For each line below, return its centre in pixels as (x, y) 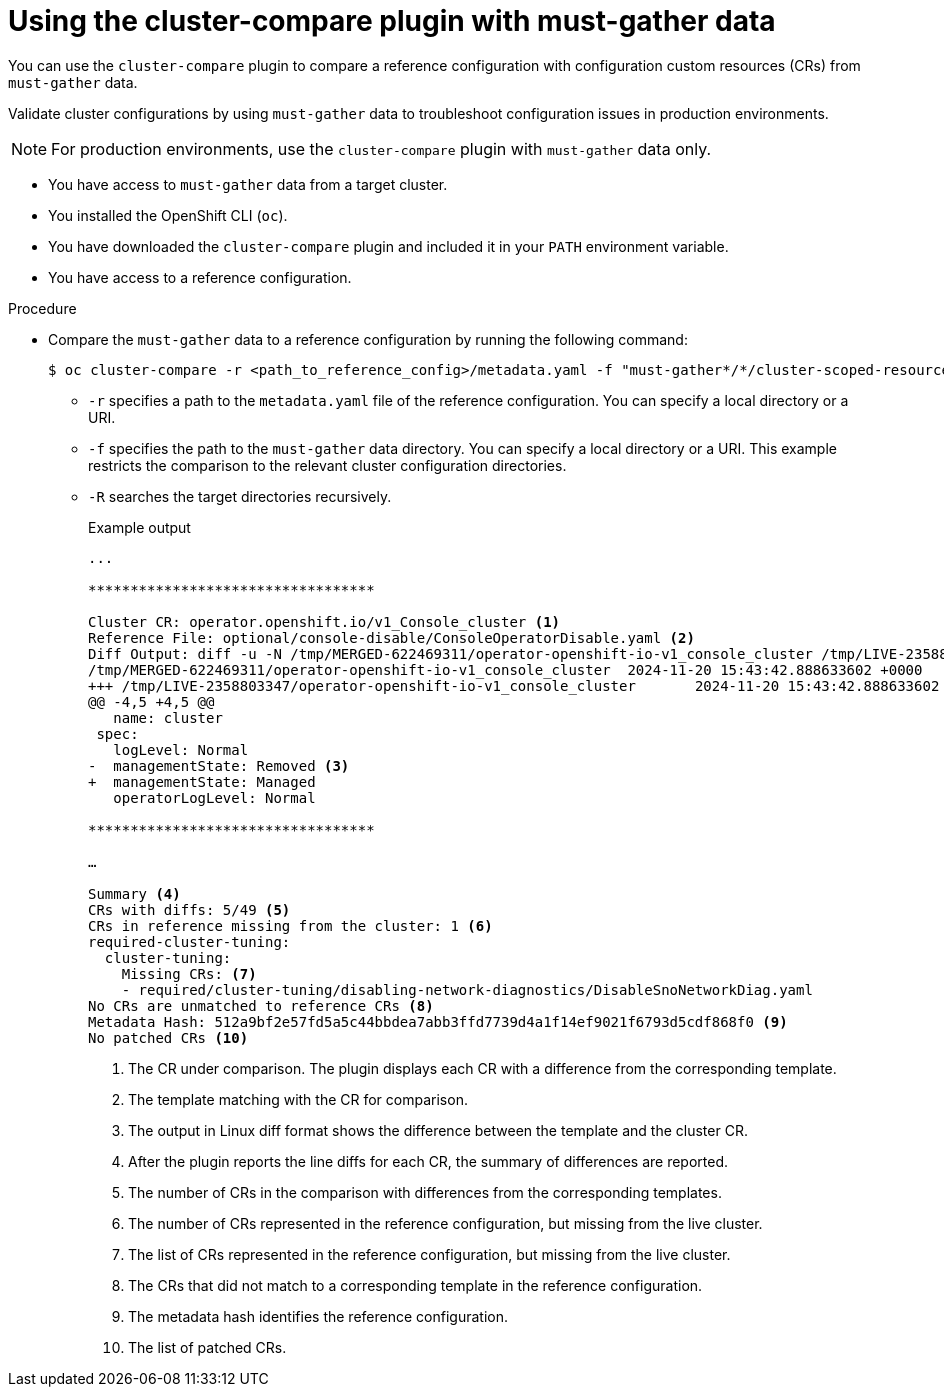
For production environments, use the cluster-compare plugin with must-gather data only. (381, 148)
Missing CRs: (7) (189, 973)
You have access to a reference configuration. (200, 277)
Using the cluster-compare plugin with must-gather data (392, 21)
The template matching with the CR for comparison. (298, 1099)
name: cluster (168, 717)
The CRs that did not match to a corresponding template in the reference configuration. (415, 1285)
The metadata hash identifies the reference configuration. (318, 1316)
